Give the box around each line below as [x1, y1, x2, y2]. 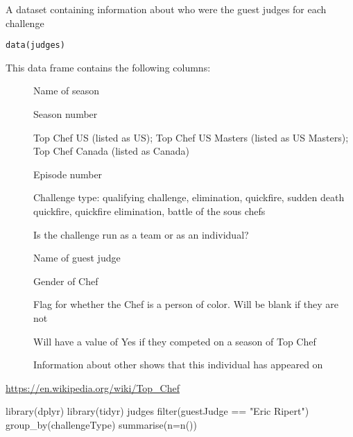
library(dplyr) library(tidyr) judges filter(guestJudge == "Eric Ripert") [6, 404, 309, 418]
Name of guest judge [33, 250, 121, 265]
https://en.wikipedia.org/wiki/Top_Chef [6, 380, 180, 395]
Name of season [33, 83, 100, 98]
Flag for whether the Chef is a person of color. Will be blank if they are [33, 297, 339, 311]
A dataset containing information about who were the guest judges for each [6, 2, 327, 16]
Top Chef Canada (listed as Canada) [33, 144, 189, 158]
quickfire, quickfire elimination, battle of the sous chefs [33, 204, 266, 218]
